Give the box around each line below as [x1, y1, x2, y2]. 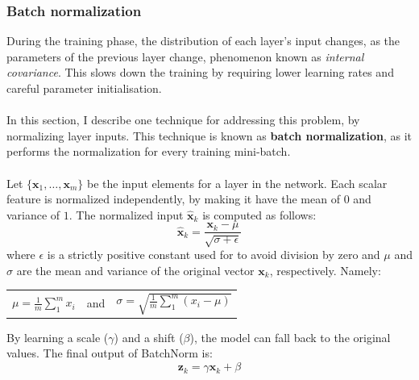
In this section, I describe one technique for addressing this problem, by [6, 111, 360, 128]
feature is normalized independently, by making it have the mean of [6, 190, 340, 207]
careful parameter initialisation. [6, 80, 162, 96]
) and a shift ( [114, 328, 184, 345]
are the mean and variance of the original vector [16, 261, 255, 278]
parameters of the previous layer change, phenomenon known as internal [6, 48, 364, 65]
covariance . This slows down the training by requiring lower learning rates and [6, 64, 394, 81]
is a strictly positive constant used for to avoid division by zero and [47, 246, 380, 263]
